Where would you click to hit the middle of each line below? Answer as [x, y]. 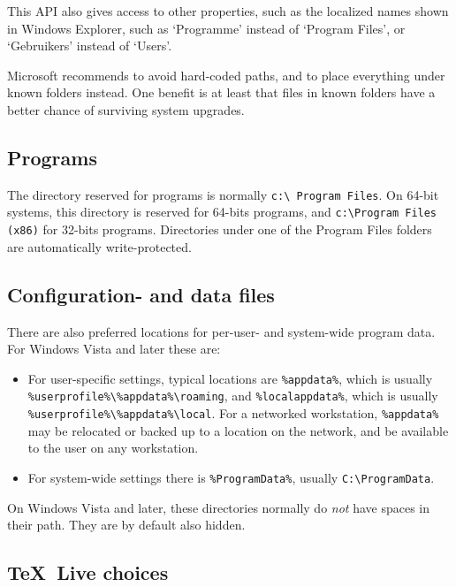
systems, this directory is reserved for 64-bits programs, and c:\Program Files [222, 212]
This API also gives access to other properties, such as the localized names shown [228, 11]
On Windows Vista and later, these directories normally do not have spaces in [219, 507]
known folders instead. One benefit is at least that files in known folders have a [221, 92]
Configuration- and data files [141, 294]
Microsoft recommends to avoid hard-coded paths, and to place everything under [226, 75]
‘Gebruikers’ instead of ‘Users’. [90, 46]
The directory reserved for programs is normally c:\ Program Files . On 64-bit [223, 194]
